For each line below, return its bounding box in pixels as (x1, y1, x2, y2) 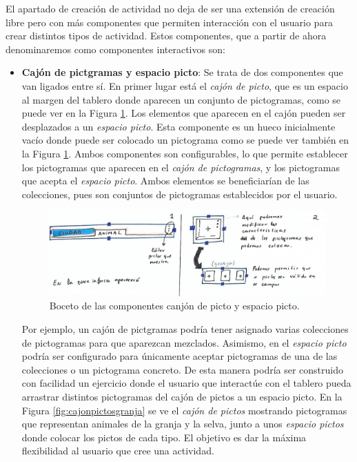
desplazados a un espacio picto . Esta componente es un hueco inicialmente (21, 119, 336, 133)
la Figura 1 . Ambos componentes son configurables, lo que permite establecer (21, 146, 348, 160)
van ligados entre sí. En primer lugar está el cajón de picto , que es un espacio (21, 78, 348, 93)
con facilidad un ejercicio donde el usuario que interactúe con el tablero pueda (21, 376, 351, 390)
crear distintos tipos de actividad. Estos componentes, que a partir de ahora (6, 28, 327, 43)
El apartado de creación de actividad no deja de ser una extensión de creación (6, 1, 335, 15)
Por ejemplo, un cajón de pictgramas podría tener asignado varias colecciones (21, 322, 349, 336)
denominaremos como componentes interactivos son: (6, 41, 225, 56)
